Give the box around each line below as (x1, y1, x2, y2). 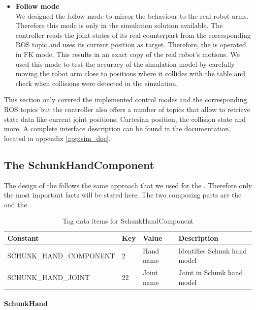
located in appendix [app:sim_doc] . (4, 133, 111, 143)
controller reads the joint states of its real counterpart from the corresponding (15, 29, 251, 40)
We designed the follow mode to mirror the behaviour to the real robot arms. (15, 10, 249, 21)
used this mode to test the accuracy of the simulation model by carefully (15, 58, 235, 69)
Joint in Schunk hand (178, 267, 243, 278)
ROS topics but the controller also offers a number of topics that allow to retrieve (4, 104, 251, 114)
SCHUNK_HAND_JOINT (7, 272, 90, 282)
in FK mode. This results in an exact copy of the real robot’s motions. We (15, 49, 240, 59)
